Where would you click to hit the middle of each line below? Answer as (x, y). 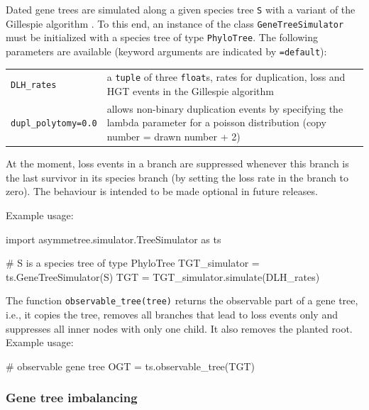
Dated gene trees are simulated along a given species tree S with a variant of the (181, 9)
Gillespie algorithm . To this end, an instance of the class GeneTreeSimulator (175, 23)
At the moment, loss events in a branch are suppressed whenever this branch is (177, 164)
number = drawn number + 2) (174, 137)
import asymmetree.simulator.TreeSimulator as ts (114, 239)
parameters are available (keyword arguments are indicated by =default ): (166, 51)
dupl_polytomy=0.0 (54, 124)
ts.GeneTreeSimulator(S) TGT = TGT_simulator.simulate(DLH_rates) (163, 276)
